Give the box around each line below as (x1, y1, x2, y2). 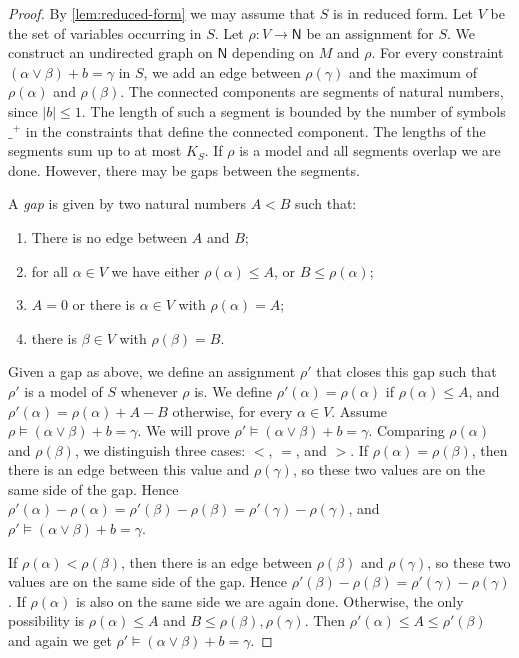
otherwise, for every (172, 400, 293, 421)
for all (31, 260, 69, 281)
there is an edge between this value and (8, 459, 250, 480)
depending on (232, 42, 315, 63)
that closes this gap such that (316, 361, 497, 382)
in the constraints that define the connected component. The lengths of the (25, 120, 486, 141)
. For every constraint (371, 42, 504, 63)
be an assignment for (306, 22, 434, 43)
